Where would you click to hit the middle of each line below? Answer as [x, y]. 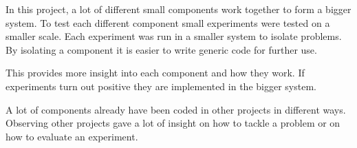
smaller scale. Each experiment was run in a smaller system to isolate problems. [174, 36]
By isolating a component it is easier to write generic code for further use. [161, 49]
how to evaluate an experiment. [72, 136]
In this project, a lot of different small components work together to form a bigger [178, 9]
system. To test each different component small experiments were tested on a [168, 22]
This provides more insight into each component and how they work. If [155, 73]
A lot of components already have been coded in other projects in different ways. [176, 109]
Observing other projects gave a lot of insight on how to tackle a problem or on [173, 123]
